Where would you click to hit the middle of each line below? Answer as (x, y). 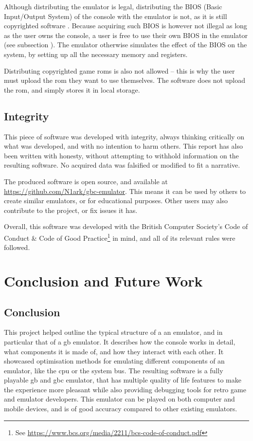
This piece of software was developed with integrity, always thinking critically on (124, 136)
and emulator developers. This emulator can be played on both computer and (119, 399)
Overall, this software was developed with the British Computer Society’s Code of (126, 226)
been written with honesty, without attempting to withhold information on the (121, 155)
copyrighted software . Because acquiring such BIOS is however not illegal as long (126, 26)
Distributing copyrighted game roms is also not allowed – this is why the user (119, 70)
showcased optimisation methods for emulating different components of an (114, 361)
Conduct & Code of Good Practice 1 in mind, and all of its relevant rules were (120, 237)
